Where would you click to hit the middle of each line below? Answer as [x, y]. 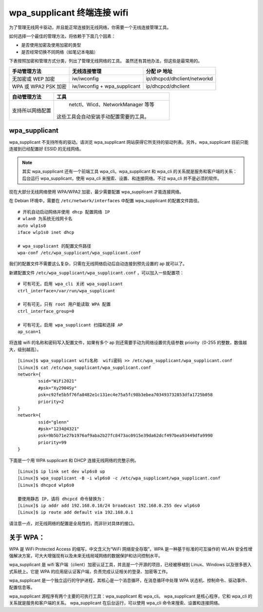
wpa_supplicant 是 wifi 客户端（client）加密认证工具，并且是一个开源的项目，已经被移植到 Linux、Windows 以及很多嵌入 [130, 565]
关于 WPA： [27, 537]
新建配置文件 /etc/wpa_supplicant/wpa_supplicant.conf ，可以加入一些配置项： [97, 272]
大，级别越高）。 [25, 349]
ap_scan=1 [29, 332]
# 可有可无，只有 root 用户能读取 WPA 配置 [64, 304]
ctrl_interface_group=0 [46, 311]
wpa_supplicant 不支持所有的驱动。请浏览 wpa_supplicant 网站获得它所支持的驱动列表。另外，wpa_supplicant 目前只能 [129, 142]
